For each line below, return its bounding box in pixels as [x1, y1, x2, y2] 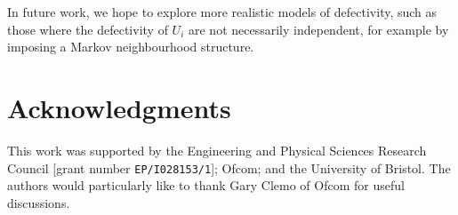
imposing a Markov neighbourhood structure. [7, 37, 254, 56]
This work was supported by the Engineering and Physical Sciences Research [7, 140, 427, 159]
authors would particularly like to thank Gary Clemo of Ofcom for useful [7, 176, 405, 195]
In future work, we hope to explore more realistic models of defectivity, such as [7, 3, 438, 20]
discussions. [7, 193, 70, 211]
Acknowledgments [7, 89, 231, 125]
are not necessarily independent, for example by [189, 20, 449, 38]
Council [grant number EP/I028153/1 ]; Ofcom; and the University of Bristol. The [7, 158, 451, 177]
